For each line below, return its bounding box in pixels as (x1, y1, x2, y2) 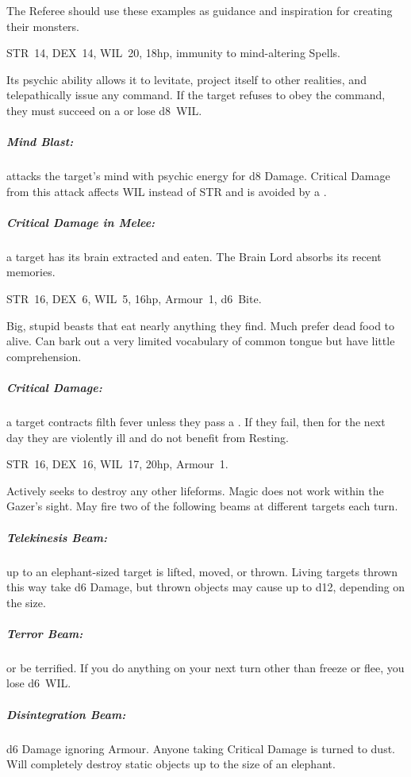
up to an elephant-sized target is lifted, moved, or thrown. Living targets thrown (6, 563, 398, 579)
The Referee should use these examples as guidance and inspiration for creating (6, 2, 393, 18)
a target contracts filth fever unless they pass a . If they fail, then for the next (6, 414, 386, 429)
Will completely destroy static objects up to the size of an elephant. (6, 756, 336, 772)
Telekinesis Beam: (6, 529, 107, 545)
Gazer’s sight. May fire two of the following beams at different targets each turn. (6, 498, 398, 514)
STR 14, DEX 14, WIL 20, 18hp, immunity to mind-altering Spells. (6, 44, 340, 61)
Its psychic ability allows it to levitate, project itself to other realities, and (6, 71, 367, 87)
